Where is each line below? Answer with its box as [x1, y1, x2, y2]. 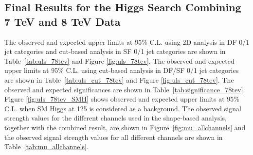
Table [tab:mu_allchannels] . [4, 141, 89, 152]
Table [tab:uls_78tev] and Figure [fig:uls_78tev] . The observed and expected [4, 55, 235, 66]
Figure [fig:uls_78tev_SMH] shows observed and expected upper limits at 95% [4, 94, 239, 104]
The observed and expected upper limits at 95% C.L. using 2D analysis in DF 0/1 [4, 36, 250, 47]
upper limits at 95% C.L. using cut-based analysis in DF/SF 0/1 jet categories [4, 65, 239, 75]
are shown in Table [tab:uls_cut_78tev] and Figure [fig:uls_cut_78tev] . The [4, 74, 234, 85]
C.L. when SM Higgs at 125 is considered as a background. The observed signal [4, 103, 241, 113]
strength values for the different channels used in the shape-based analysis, [4, 113, 227, 123]
